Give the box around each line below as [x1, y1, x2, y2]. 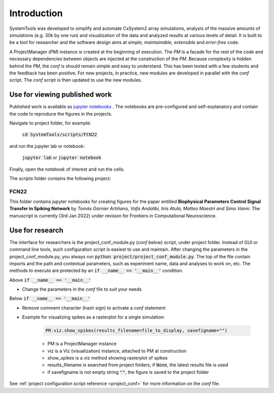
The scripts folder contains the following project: [9, 175, 111, 181]
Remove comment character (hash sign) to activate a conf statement [22, 304, 166, 311]
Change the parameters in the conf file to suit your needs [22, 286, 142, 292]
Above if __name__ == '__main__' [9, 277, 91, 283]
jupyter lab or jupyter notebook [22, 154, 101, 161]
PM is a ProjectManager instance [47, 341, 117, 347]
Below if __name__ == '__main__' [9, 295, 91, 301]
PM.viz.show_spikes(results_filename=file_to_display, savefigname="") [45, 328, 228, 334]
